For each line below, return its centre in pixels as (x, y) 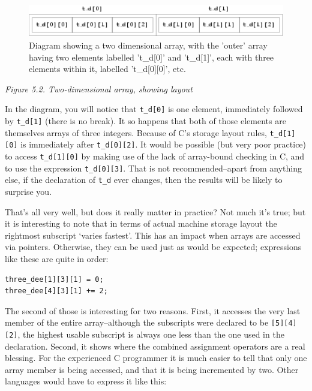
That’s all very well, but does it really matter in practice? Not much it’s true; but (155, 211)
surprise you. (28, 191)
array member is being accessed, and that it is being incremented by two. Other (152, 369)
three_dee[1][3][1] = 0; (54, 279)
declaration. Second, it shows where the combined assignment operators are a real (155, 346)
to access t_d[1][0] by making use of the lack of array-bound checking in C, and (155, 156)
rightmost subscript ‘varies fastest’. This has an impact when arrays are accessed (153, 235)
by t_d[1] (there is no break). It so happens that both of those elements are (145, 121)
